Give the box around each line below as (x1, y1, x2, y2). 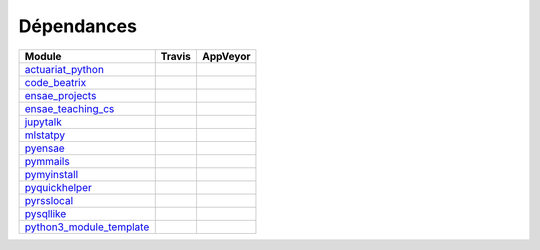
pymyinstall (24, 167, 79, 181)
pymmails (24, 154, 70, 168)
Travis (160, 49, 192, 63)
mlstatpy (24, 128, 66, 142)
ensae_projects (24, 88, 97, 102)
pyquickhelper (24, 180, 92, 194)
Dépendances (18, 15, 137, 37)
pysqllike (24, 206, 67, 220)
